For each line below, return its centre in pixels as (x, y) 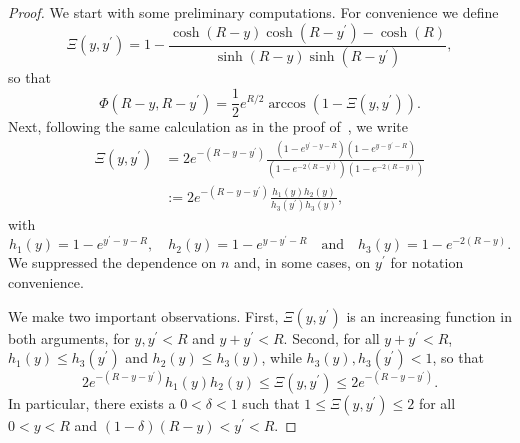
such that (271, 402)
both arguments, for (69, 337)
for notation (427, 262)
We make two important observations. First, (143, 315)
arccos (287, 103)
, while (281, 357)
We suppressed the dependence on (112, 262)
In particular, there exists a (92, 402)
